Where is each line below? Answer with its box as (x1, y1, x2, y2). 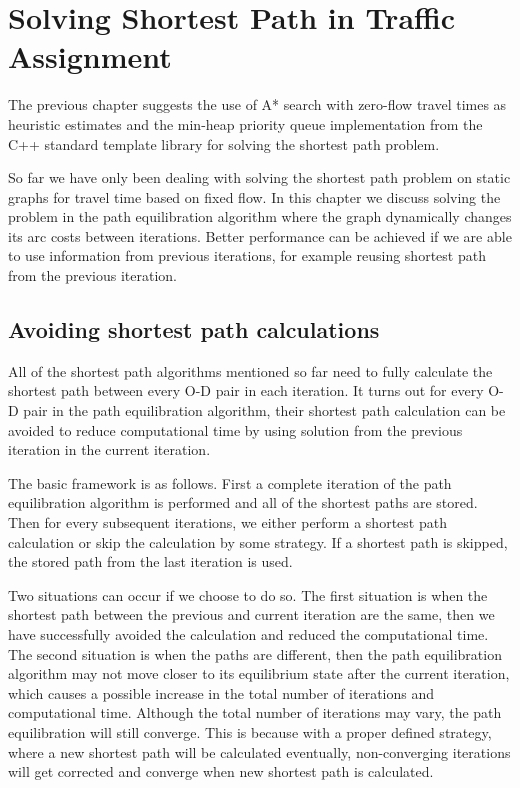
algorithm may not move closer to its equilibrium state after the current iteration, (8, 663, 510, 684)
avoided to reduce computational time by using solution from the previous (8, 419, 463, 440)
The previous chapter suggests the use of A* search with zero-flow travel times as (8, 94, 507, 115)
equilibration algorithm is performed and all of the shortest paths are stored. (8, 492, 478, 513)
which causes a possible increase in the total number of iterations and (8, 682, 435, 703)
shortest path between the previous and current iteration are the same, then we (8, 604, 495, 625)
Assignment (8, 36, 172, 77)
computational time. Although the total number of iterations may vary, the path (8, 702, 502, 723)
